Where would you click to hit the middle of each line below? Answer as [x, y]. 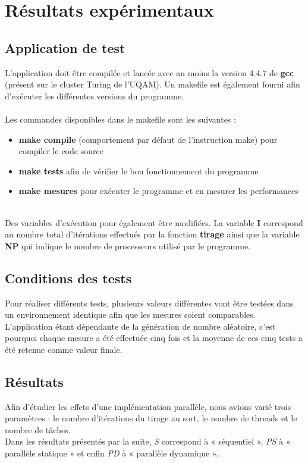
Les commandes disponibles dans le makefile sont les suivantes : [120, 119]
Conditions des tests [68, 278]
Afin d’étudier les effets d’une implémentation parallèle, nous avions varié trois [148, 406]
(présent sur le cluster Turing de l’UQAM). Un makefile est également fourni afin [153, 84]
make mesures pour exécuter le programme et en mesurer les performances [158, 191]
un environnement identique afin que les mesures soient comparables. [130, 315]
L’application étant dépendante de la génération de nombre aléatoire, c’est [140, 326]
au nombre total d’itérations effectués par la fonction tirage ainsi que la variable [152, 234]
